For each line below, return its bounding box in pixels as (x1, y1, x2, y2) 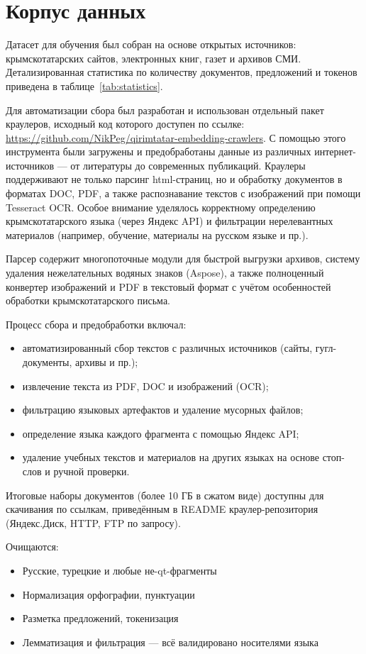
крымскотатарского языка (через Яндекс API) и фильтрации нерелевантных (6, 214, 333, 228)
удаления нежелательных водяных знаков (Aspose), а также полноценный (6, 265, 324, 280)
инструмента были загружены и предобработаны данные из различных (6, 144, 311, 159)
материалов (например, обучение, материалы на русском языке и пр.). (6, 227, 309, 242)
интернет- (314, 144, 356, 159)
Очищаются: (6, 539, 59, 554)
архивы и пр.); (74, 355, 138, 369)
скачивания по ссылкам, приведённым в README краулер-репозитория (6, 501, 318, 516)
